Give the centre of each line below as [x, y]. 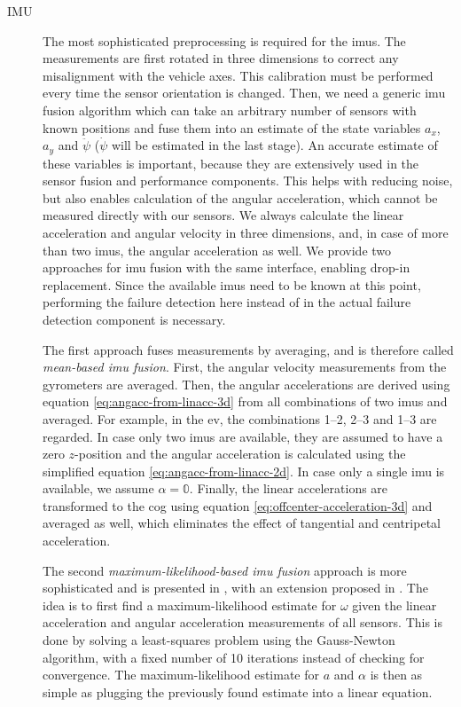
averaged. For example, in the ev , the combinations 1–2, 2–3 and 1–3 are [240, 418]
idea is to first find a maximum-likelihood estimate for [190, 605]
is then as [396, 675]
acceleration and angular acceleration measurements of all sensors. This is [243, 622]
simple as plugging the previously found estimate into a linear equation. [238, 691]
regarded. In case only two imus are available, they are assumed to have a [243, 436]
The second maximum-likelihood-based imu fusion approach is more [225, 570]
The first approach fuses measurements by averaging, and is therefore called [248, 349]
